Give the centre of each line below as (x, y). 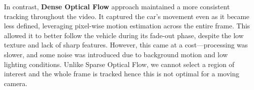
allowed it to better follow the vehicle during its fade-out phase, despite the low (124, 35)
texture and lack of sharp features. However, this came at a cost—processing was (126, 45)
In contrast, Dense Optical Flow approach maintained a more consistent (117, 6)
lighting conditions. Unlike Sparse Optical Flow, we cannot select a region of (119, 64)
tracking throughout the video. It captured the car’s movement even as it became (127, 16)
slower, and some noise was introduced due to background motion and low (116, 54)
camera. (16, 83)
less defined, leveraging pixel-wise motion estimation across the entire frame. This (127, 26)
